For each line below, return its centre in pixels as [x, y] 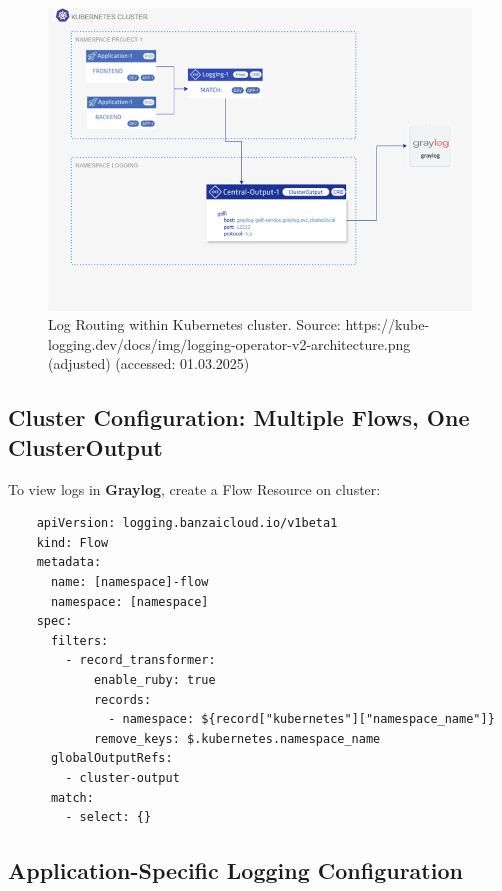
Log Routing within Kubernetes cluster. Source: [194, 324]
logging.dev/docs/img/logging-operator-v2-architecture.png [229, 343]
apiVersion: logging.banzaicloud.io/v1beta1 [187, 523]
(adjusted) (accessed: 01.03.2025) [149, 363]
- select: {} [108, 817]
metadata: [69, 562]
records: [122, 699]
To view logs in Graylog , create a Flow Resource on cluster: [194, 488]
